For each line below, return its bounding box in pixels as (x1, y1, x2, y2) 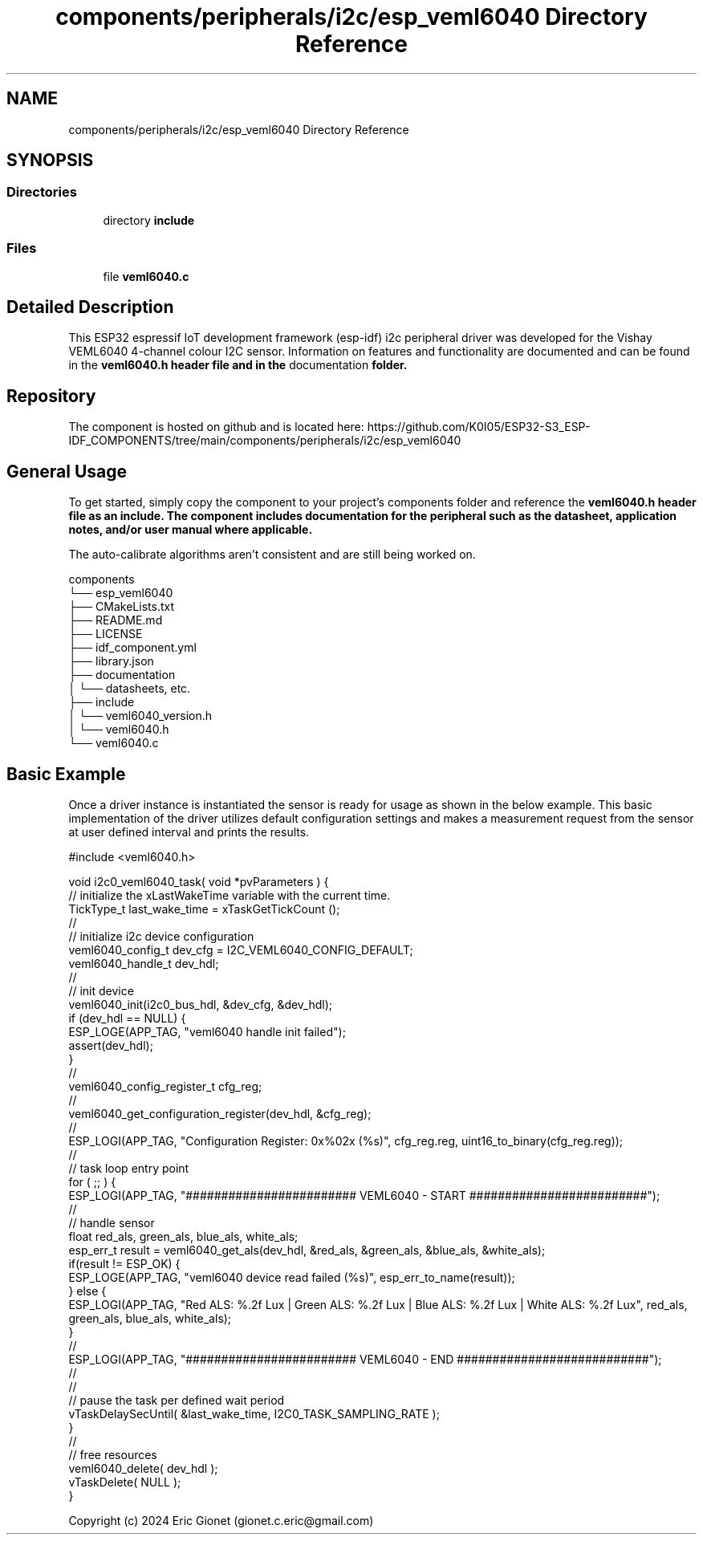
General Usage (6, 461, 128, 482)
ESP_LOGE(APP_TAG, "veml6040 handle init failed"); (68, 1024, 346, 1039)
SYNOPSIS (6, 150, 94, 171)
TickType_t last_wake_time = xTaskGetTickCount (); (68, 901, 340, 916)
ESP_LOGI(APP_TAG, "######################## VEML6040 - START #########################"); (68, 1188, 660, 1202)
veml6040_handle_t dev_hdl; (68, 956, 219, 970)
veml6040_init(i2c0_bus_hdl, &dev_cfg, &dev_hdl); (68, 997, 333, 1011)
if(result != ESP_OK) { (68, 1256, 181, 1271)
